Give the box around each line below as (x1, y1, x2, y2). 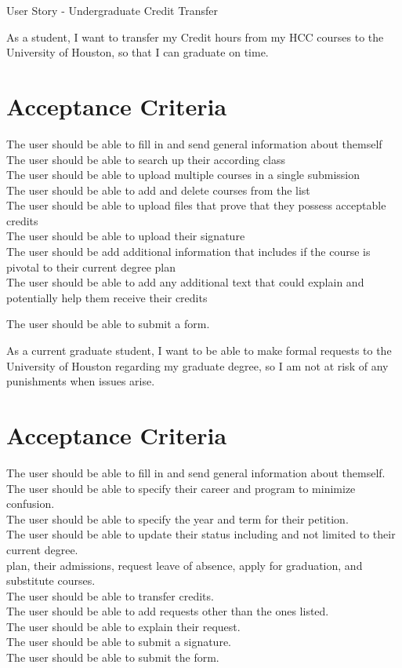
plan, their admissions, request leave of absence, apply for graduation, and (6, 557, 363, 573)
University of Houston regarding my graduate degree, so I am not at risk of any (6, 357, 389, 374)
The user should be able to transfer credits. (6, 587, 214, 604)
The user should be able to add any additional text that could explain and (6, 274, 364, 290)
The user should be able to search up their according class (6, 151, 285, 167)
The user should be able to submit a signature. (6, 633, 231, 650)
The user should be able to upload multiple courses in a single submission (6, 166, 360, 183)
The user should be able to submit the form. (6, 649, 219, 666)
